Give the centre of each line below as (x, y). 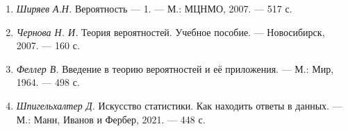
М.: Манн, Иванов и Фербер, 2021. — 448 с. (111, 119)
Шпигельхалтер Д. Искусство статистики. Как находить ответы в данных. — (179, 105)
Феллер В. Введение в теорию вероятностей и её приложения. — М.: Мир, (175, 68)
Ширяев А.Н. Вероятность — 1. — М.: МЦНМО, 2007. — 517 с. (154, 8)
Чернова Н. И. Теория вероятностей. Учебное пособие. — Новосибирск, (171, 32)
